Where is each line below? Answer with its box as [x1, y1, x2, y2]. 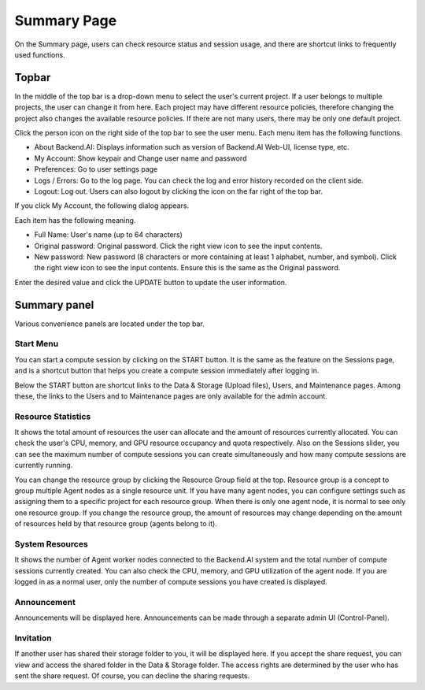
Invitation [14, 632, 52, 644]
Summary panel [14, 298, 94, 311]
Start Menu [14, 339, 59, 350]
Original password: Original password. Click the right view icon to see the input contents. [34, 241, 323, 250]
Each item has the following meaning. [14, 215, 136, 224]
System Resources [14, 538, 88, 549]
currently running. [14, 461, 73, 470]
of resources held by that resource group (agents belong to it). [14, 519, 218, 529]
